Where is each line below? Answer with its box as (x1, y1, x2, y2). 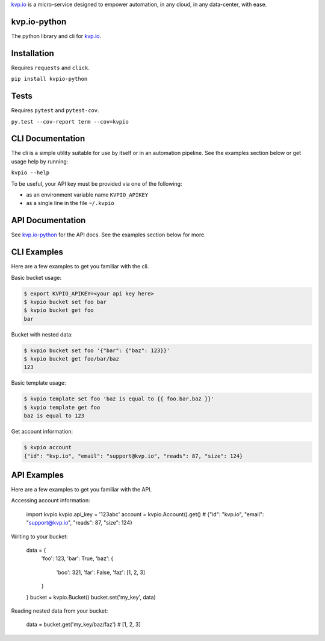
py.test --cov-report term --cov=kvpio (11, 118, 129, 125)
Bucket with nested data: (11, 330, 73, 338)
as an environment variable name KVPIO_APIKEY (26, 191, 149, 198)
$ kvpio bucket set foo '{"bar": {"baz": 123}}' (23, 347, 170, 354)
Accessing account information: (11, 497, 90, 504)
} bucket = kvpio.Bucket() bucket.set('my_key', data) (26, 593, 156, 601)
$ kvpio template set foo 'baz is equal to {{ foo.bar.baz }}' (23, 396, 215, 402)
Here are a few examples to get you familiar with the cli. (11, 263, 149, 270)
